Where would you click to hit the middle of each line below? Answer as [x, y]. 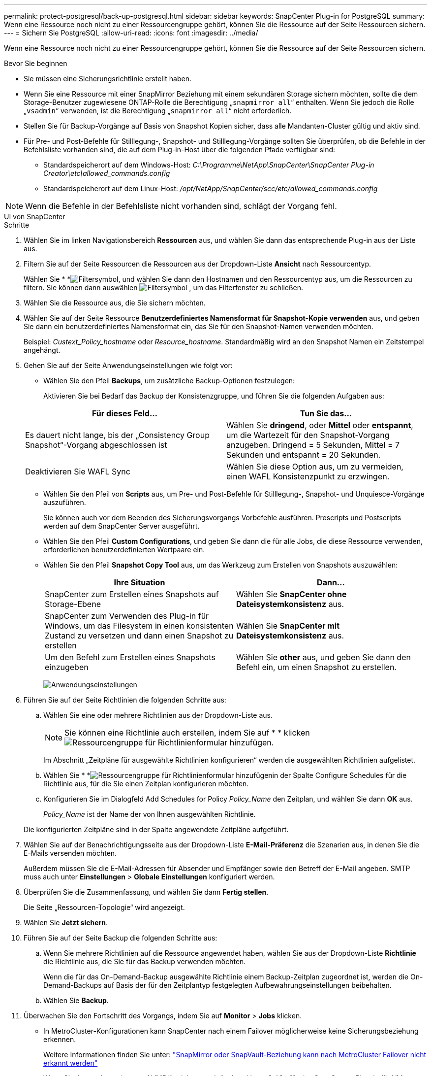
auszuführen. [65, 502]
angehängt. [42, 350]
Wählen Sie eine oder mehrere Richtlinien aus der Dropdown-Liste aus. [158, 715]
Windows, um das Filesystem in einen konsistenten [139, 626]
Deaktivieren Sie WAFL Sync [78, 471]
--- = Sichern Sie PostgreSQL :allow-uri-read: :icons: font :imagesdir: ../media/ [131, 33]
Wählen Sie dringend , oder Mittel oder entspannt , [320, 425]
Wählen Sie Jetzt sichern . [66, 923]
